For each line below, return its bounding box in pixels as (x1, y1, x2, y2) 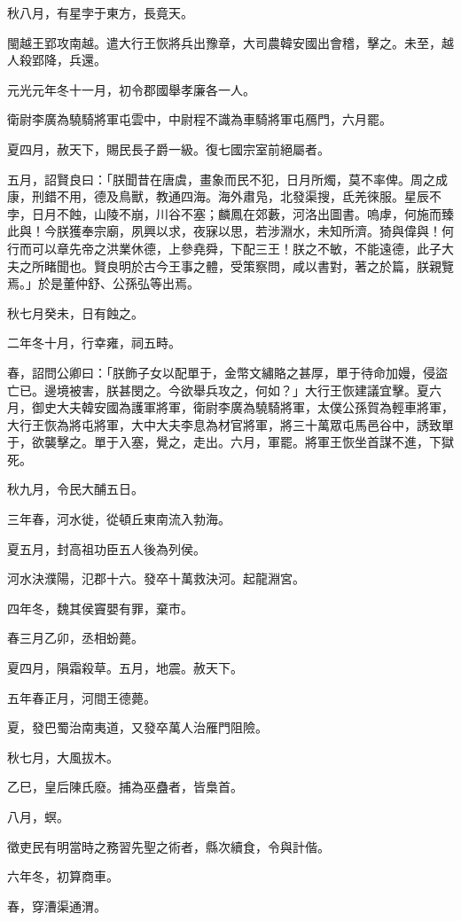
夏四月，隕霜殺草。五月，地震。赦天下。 (7, 659, 243, 677)
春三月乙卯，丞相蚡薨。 (7, 628, 144, 647)
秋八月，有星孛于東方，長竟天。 (7, 4, 193, 21)
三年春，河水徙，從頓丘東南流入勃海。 (7, 510, 230, 528)
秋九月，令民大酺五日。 (7, 480, 144, 498)
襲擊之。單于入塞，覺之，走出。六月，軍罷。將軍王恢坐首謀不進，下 (43, 433, 441, 451)
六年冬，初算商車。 (7, 867, 119, 886)
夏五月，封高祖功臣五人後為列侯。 (7, 539, 206, 558)
